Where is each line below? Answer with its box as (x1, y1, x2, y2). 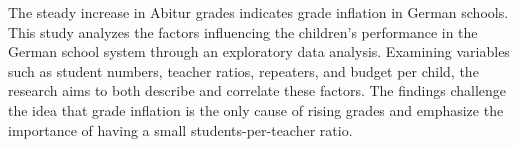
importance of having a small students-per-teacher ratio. (8, 119, 353, 140)
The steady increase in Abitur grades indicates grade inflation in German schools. (8, 2, 509, 22)
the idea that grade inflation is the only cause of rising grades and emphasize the (8, 99, 504, 120)
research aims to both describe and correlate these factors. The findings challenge (8, 80, 507, 101)
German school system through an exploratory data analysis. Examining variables (8, 41, 510, 62)
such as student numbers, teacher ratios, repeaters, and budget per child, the (8, 60, 479, 81)
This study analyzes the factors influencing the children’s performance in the (8, 21, 478, 42)
